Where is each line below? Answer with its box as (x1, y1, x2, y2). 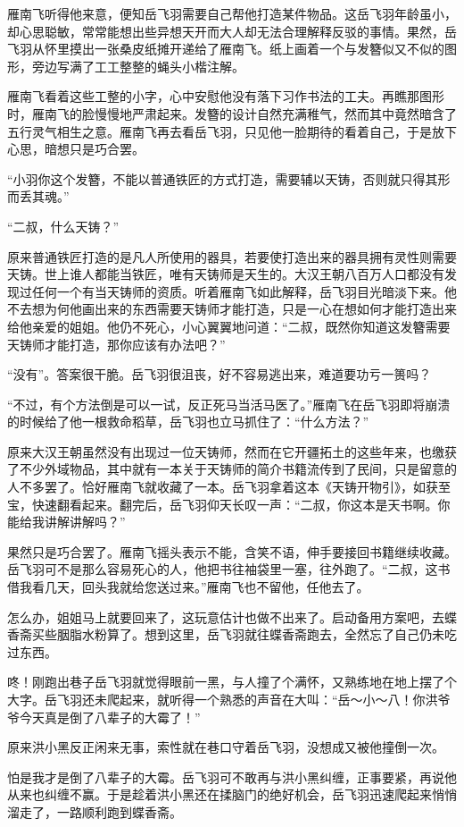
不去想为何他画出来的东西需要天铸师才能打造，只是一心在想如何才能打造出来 (7, 300, 457, 318)
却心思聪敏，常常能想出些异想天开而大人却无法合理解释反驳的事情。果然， (7, 21, 444, 40)
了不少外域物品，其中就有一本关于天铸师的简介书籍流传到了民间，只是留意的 (7, 460, 457, 478)
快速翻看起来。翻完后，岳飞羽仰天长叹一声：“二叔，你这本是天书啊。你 (31, 494, 451, 513)
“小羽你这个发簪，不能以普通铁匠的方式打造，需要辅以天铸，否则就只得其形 (7, 169, 451, 188)
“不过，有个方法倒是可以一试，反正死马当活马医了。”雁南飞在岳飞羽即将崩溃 (7, 394, 451, 413)
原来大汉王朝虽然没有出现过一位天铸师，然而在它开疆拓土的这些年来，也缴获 (7, 442, 457, 460)
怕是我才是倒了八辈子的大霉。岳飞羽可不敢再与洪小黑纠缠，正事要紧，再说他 (7, 767, 457, 786)
